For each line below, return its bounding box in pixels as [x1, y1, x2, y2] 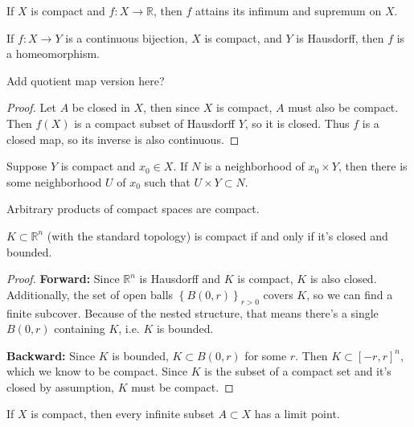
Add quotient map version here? [6, 72, 165, 88]
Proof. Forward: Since [6, 270, 120, 287]
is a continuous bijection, [65, 29, 188, 46]
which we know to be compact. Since [6, 363, 188, 380]
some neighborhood [6, 173, 102, 190]
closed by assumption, [6, 378, 115, 395]
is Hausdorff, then [296, 29, 384, 46]
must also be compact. [288, 99, 399, 116]
